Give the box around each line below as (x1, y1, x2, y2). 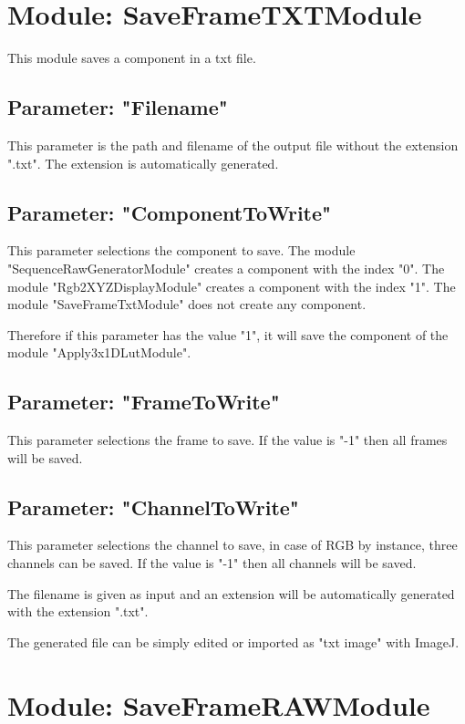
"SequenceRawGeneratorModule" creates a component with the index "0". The (7, 258, 445, 277)
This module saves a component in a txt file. (7, 48, 256, 67)
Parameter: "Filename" (7, 93, 228, 121)
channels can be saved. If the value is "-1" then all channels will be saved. (7, 553, 417, 573)
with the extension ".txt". (7, 602, 149, 621)
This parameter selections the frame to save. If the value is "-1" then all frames (7, 430, 448, 450)
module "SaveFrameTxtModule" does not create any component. (7, 295, 367, 314)
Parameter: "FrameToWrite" (7, 388, 280, 416)
